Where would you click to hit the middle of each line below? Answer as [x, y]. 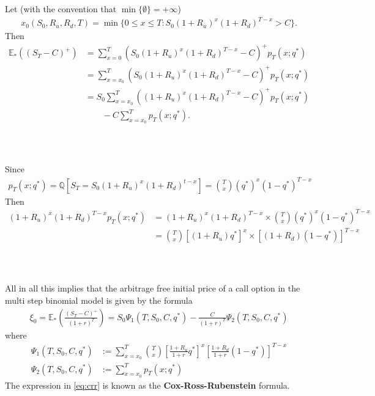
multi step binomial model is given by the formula [99, 300]
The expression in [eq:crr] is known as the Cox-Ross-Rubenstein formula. [147, 385]
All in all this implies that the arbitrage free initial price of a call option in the [153, 288]
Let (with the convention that [61, 9]
